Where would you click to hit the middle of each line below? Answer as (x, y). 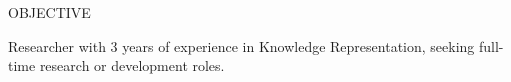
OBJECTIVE (49, 12)
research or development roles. (132, 65)
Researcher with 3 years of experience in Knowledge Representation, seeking (241, 45)
